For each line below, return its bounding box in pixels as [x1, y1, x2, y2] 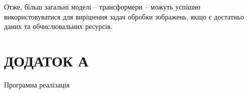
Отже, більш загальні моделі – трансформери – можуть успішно [4, 1, 201, 11]
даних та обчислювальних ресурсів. [4, 21, 112, 31]
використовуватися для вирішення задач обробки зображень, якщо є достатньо [4, 11, 244, 21]
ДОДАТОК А [4, 50, 89, 70]
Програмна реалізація [4, 79, 70, 89]
